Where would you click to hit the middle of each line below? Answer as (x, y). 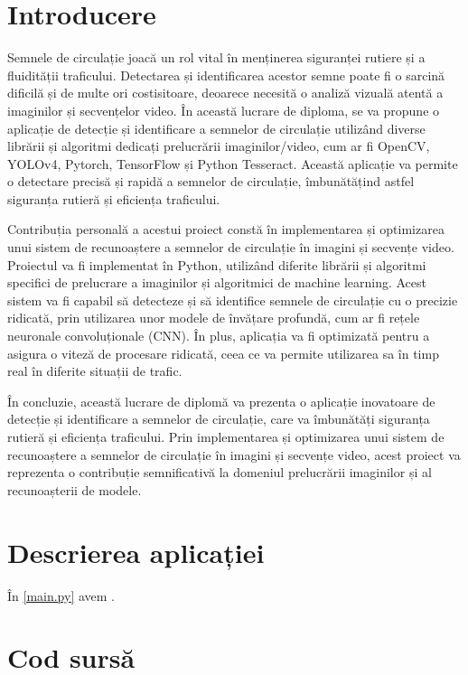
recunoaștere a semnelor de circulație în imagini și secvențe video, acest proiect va (234, 454)
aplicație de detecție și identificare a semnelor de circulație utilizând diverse (216, 128)
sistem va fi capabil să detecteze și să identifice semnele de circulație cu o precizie (233, 300)
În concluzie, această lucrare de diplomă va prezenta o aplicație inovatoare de (221, 401)
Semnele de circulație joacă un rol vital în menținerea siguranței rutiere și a (216, 57)
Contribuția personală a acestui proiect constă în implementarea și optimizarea (226, 229)
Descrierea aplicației (136, 552)
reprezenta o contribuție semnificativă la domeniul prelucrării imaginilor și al (220, 472)
